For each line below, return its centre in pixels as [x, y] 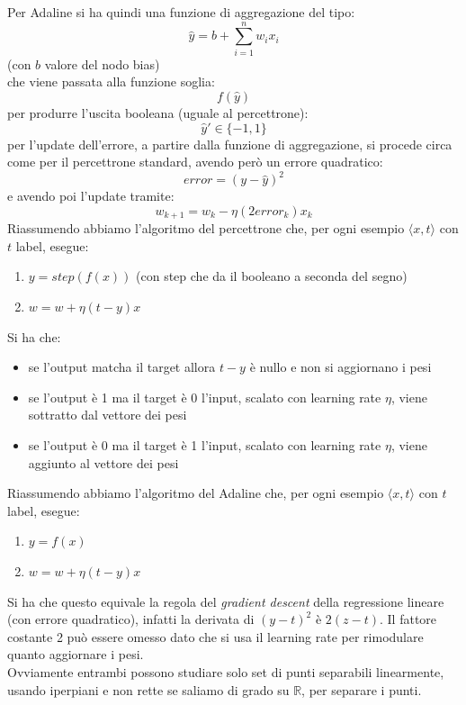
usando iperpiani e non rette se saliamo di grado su [148, 689]
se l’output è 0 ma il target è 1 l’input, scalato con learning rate [205, 444]
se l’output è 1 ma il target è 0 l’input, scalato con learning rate [205, 397]
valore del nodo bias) [102, 63]
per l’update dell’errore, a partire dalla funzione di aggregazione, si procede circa [230, 144]
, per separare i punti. [362, 689]
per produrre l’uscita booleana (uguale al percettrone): [158, 112]
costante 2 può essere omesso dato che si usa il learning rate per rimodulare [215, 636]
